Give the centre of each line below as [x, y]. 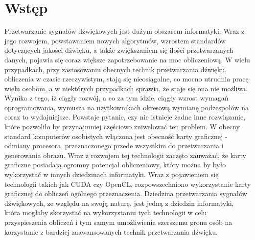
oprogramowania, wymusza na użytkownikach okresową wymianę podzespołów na [127, 107]
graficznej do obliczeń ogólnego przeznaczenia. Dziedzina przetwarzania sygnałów [126, 193]
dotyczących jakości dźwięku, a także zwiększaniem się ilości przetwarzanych [119, 50]
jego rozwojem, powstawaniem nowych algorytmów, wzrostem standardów [115, 40]
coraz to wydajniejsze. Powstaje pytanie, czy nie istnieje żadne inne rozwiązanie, [125, 117]
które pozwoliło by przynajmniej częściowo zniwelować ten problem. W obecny [122, 127]
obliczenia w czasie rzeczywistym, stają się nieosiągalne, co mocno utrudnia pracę [127, 79]
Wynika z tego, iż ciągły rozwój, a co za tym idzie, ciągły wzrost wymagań [116, 98]
